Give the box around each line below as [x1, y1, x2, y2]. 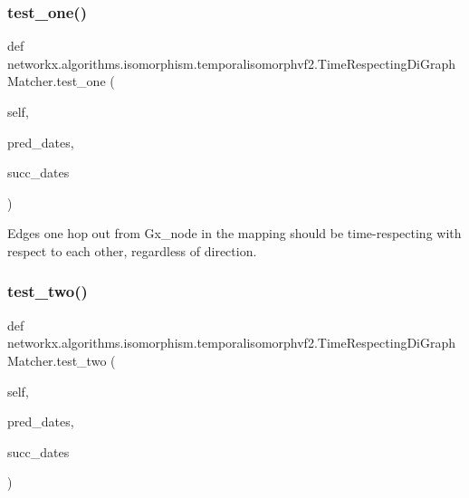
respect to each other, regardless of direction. [7, 241, 257, 260]
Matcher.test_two [7, 350, 107, 369]
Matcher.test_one [7, 72, 106, 91]
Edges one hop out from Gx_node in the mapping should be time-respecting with [7, 224, 462, 243]
